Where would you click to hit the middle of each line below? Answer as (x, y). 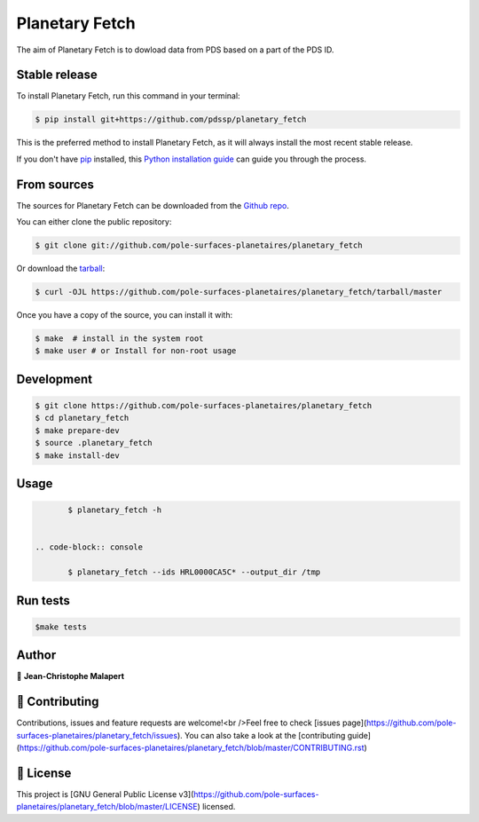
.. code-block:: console (89, 547)
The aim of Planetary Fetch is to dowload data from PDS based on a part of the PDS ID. (175, 50)
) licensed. (216, 807)
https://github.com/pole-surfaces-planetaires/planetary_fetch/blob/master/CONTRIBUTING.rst (192, 747)
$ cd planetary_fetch (82, 418)
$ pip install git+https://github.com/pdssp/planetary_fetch (171, 119)
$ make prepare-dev (77, 430)
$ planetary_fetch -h (115, 510)
